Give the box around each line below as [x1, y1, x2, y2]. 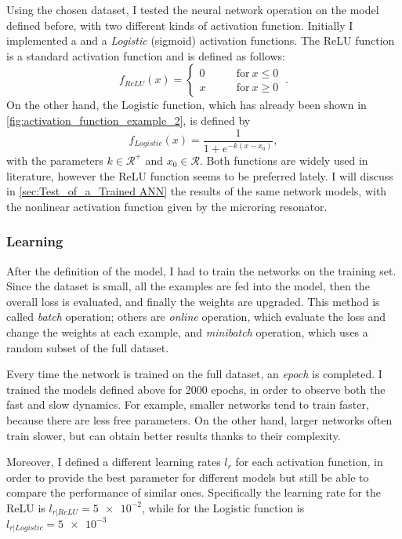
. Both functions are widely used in [199, 151, 368, 168]
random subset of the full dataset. [6, 339, 169, 355]
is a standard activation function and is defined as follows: [6, 47, 285, 64]
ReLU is [6, 499, 45, 515]
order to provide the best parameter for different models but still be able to [6, 468, 369, 485]
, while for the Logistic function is [141, 499, 305, 515]
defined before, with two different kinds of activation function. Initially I [6, 16, 353, 33]
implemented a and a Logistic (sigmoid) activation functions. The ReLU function [6, 32, 395, 49]
